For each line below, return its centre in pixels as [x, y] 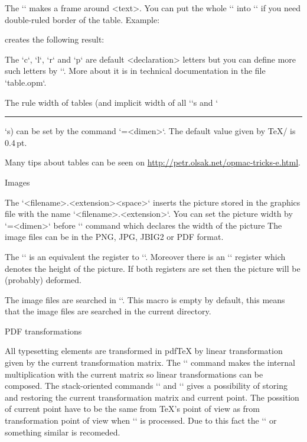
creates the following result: [55, 39]
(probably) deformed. [43, 280]
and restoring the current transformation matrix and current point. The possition [152, 397]
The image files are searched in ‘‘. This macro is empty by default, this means [145, 299]
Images [17, 182]
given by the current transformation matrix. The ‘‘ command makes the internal [150, 363]
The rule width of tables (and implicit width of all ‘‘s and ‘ [112, 102]
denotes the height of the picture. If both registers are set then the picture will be [153, 268]
